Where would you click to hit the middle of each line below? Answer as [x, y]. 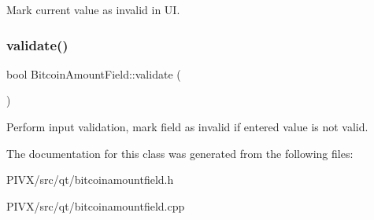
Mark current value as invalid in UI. [93, 9]
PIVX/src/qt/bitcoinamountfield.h [90, 180]
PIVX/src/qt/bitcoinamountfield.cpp [96, 205]
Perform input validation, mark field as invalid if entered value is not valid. [187, 126]
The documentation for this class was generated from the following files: [180, 153]
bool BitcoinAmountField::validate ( [94, 73]
